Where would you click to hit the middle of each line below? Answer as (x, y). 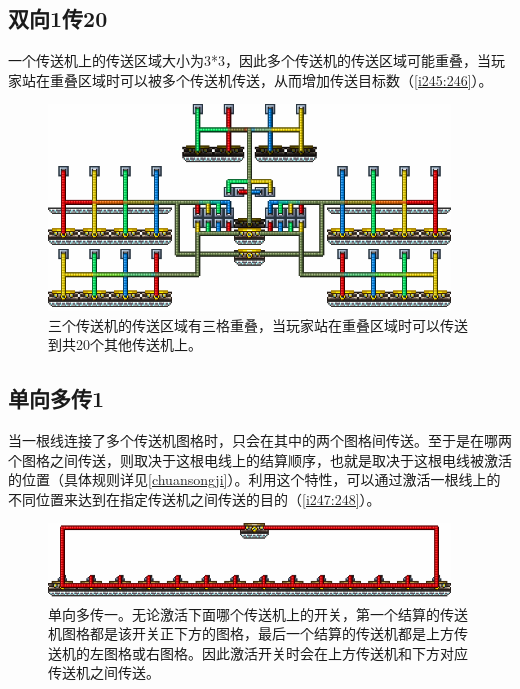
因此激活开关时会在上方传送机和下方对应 (334, 652)
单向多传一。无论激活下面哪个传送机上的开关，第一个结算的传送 (258, 613)
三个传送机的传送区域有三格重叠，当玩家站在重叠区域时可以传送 (258, 324)
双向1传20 (58, 18)
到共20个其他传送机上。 (125, 344)
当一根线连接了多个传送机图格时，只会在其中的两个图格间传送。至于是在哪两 (260, 439)
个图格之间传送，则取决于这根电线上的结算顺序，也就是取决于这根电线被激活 (260, 459)
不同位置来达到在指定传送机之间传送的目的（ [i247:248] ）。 (194, 498)
